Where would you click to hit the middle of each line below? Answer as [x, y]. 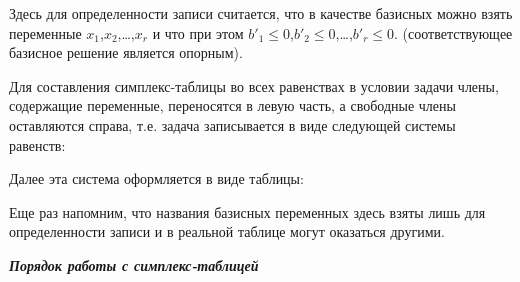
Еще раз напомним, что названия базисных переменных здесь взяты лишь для [247, 211]
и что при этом [198, 32]
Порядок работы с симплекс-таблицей [134, 264]
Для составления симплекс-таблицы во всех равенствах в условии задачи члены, [254, 85]
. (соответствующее [453, 32]
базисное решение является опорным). [126, 52]
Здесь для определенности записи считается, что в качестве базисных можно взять [261, 13]
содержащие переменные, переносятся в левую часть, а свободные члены [232, 105]
